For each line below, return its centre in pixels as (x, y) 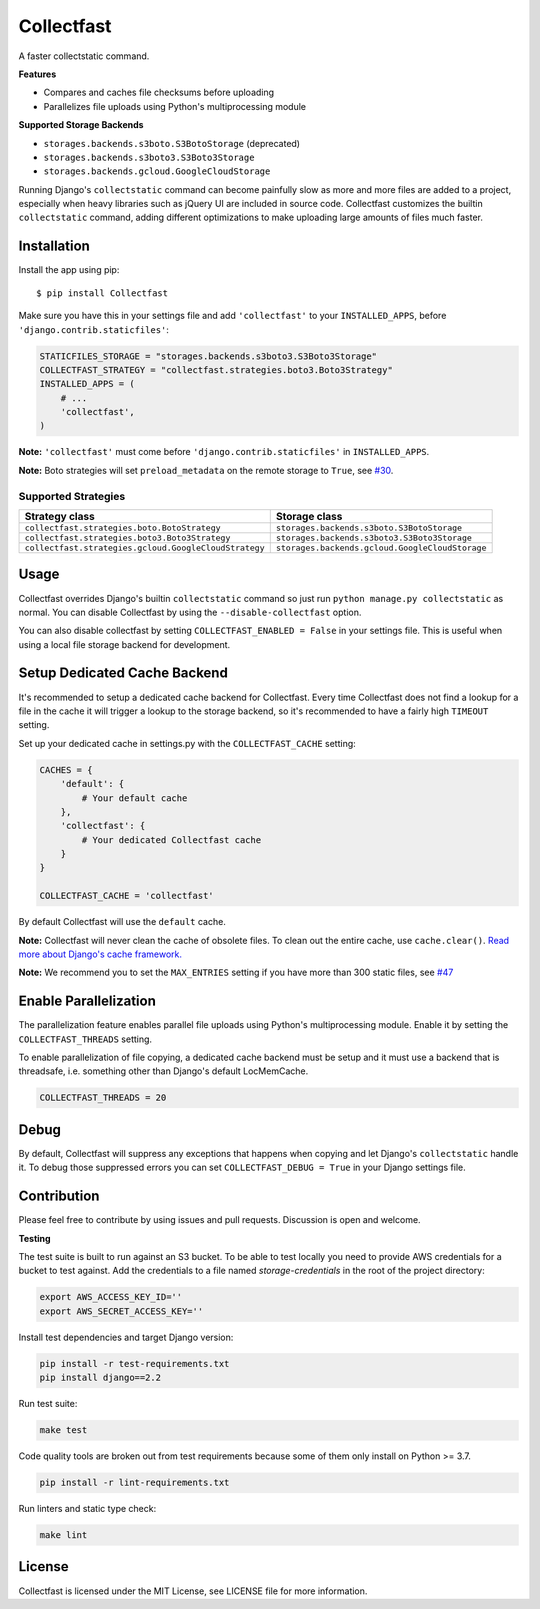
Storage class (309, 516)
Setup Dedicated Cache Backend (123, 673)
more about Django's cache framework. (100, 954)
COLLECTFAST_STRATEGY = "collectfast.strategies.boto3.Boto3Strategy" (216, 369)
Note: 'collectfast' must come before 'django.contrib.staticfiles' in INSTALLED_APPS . (224, 452)
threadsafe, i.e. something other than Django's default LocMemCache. (163, 1071)
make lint (63, 1535)
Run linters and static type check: (87, 1509)
